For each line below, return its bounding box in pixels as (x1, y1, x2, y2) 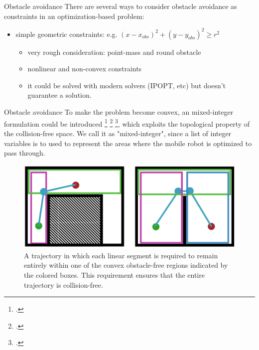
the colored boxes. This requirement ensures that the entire (24, 269, 205, 280)
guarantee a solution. (27, 90, 92, 100)
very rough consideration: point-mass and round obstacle (27, 46, 201, 57)
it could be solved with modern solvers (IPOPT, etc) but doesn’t (27, 80, 226, 90)
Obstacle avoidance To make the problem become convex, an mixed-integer (4, 107, 234, 117)
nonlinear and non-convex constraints (27, 63, 142, 74)
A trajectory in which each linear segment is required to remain (24, 250, 218, 260)
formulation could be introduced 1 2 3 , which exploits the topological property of (4, 117, 250, 129)
